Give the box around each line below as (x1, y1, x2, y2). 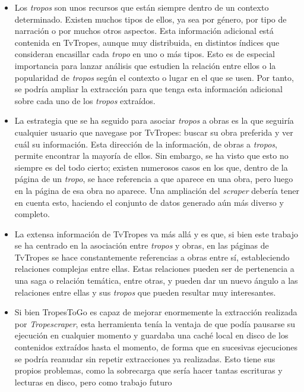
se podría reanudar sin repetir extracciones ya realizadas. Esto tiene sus (14, 352, 275, 365)
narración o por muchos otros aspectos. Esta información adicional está (14, 24, 274, 37)
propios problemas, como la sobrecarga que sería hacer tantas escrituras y (14, 364, 283, 377)
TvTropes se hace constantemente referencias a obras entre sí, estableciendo (14, 250, 290, 263)
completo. (14, 208, 50, 220)
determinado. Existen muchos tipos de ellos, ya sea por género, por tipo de (14, 12, 287, 25)
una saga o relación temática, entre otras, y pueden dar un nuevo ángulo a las (14, 274, 298, 287)
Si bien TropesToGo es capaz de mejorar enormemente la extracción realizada (14, 306, 297, 318)
